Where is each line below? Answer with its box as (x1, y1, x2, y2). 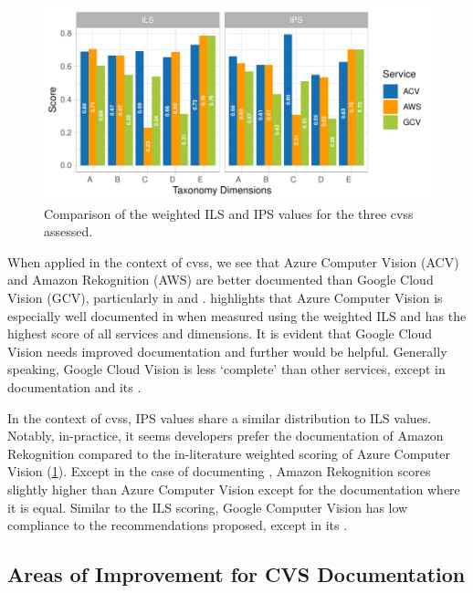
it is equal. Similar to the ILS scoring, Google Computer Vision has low (7, 497, 408, 516)
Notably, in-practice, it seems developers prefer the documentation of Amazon (7, 426, 444, 445)
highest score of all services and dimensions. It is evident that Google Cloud (7, 324, 433, 343)
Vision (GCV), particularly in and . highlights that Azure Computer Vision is (7, 287, 443, 307)
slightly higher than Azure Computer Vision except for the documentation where (7, 479, 460, 498)
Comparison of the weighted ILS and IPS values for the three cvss (44, 203, 414, 223)
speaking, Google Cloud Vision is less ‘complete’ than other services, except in (7, 359, 446, 379)
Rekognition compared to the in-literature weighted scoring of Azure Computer (7, 443, 451, 463)
